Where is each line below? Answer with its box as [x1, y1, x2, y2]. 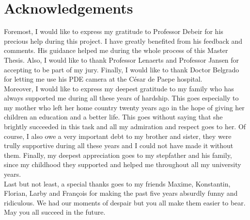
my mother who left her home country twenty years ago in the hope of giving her [4, 102, 245, 112]
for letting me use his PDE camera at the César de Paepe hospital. [4, 74, 203, 84]
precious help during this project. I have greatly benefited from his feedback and [4, 35, 243, 46]
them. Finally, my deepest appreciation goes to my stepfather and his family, [4, 150, 232, 160]
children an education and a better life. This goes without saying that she [4, 112, 223, 122]
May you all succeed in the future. [4, 207, 106, 217]
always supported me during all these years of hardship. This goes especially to [4, 93, 239, 103]
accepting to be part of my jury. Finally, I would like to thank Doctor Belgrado [4, 64, 239, 74]
